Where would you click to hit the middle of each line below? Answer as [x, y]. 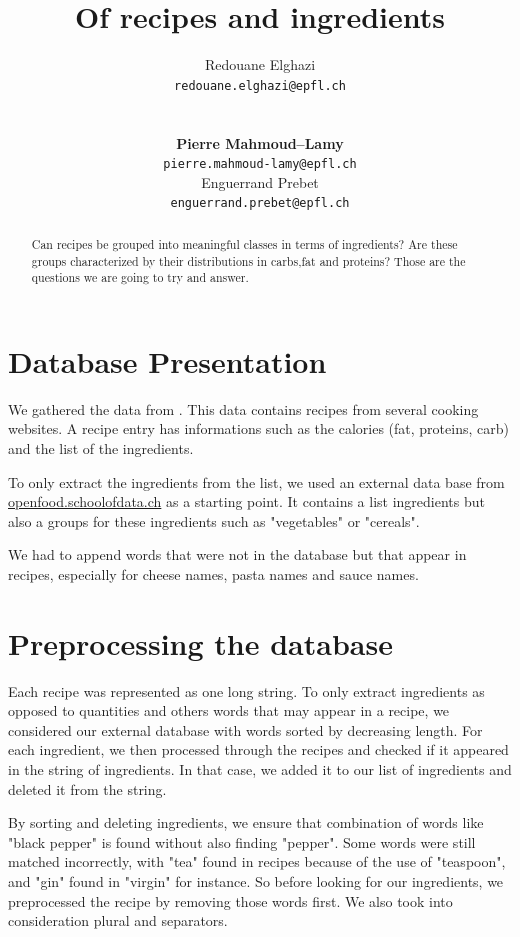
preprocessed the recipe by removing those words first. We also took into [230, 900]
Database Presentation [167, 360]
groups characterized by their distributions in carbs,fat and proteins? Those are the [248, 260]
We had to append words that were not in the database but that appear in [237, 554]
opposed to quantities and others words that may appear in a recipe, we [229, 710]
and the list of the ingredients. [101, 447]
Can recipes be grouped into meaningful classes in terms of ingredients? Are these [244, 243]
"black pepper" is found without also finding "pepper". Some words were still [242, 841]
